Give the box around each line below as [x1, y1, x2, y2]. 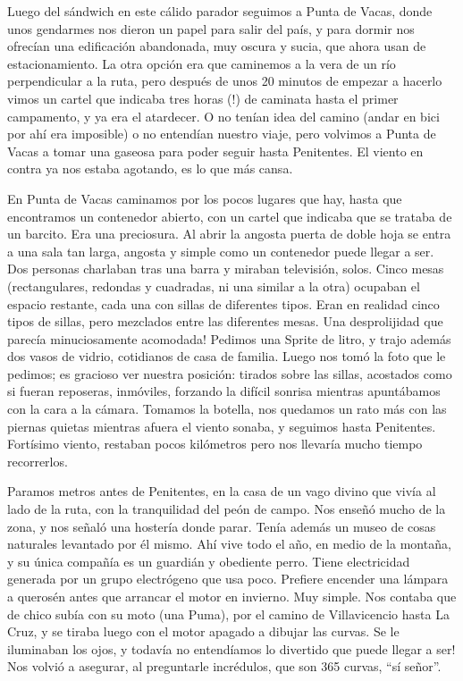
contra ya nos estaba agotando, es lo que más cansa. [7, 159, 293, 178]
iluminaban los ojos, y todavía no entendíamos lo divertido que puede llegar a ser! [7, 639, 456, 658]
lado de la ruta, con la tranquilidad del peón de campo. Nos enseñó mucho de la [7, 500, 446, 518]
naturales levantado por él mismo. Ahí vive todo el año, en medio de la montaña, [7, 534, 451, 553]
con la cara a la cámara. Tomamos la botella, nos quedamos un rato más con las [7, 399, 447, 418]
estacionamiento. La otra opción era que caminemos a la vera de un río [7, 54, 396, 72]
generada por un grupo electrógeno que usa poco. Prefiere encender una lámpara [7, 569, 449, 588]
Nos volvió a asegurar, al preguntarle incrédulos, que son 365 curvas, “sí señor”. [7, 657, 442, 676]
